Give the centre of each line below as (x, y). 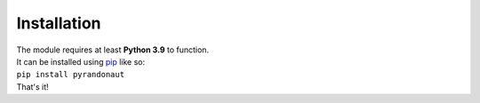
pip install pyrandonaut (70, 75)
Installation (59, 23)
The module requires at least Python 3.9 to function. (112, 50)
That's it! (32, 87)
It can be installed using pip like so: (81, 61)
